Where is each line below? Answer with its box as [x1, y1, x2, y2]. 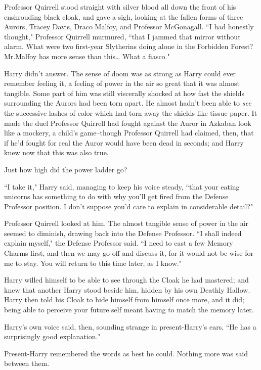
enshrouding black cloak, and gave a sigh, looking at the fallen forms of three [4, 11, 243, 22]
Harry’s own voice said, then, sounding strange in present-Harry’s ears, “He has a [4, 321, 256, 332]
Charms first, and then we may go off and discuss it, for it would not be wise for [4, 248, 253, 258]
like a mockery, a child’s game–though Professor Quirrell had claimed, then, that [4, 127, 254, 138]
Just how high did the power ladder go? [4, 164, 127, 174]
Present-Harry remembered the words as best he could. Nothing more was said [4, 348, 248, 358]
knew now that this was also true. [4, 147, 109, 158]
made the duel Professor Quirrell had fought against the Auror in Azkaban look [4, 117, 251, 128]
